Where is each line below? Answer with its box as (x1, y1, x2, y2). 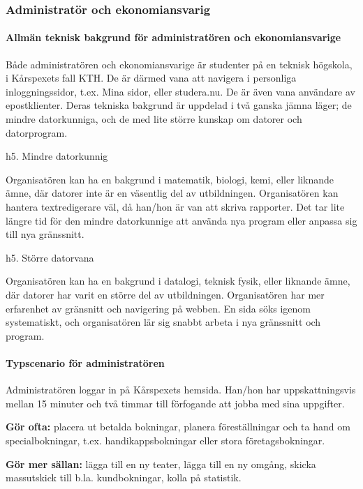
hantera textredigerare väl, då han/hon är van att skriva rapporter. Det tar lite (6, 199, 345, 213)
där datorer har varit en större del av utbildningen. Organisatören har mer (6, 287, 325, 301)
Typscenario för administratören (6, 355, 165, 370)
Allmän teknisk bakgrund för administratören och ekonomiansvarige (6, 30, 341, 45)
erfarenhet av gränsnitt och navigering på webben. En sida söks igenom (6, 301, 311, 315)
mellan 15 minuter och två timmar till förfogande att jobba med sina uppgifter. (6, 396, 345, 410)
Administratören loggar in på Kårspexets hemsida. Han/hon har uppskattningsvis (6, 382, 356, 397)
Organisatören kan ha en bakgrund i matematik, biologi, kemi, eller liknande (6, 172, 334, 186)
